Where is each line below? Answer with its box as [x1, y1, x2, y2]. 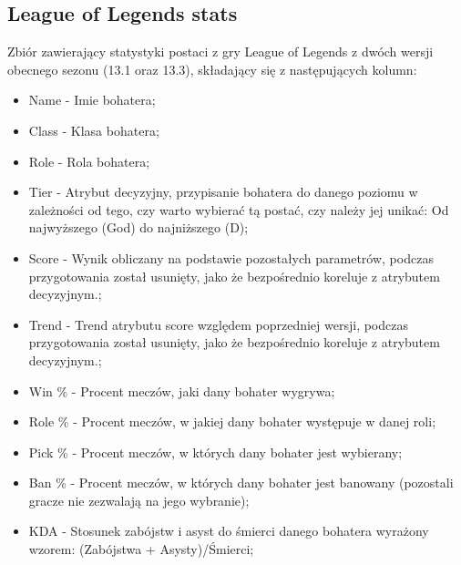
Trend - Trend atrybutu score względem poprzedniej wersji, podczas [28, 314, 408, 334]
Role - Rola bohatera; [28, 151, 150, 170]
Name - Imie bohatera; [28, 90, 156, 109]
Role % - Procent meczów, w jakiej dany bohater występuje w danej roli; [28, 412, 436, 431]
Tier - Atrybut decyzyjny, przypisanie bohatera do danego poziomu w [28, 182, 418, 201]
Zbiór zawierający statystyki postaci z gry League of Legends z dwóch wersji [7, 42, 434, 61]
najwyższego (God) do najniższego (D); [28, 218, 249, 237]
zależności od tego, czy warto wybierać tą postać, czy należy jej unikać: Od [28, 200, 449, 219]
